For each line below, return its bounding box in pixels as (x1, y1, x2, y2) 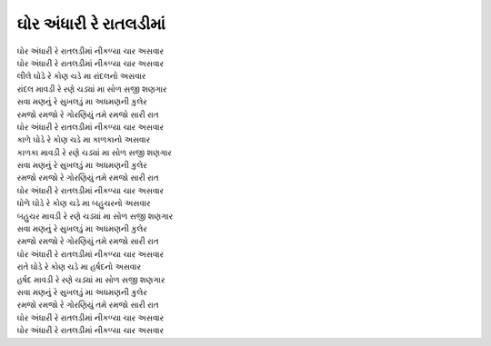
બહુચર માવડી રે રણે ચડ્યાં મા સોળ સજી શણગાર (16, 210, 174, 222)
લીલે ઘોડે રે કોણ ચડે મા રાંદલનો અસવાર (16, 71, 146, 82)
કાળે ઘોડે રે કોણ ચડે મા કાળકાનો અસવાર (16, 134, 151, 145)
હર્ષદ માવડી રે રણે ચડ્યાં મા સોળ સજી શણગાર (16, 273, 165, 285)
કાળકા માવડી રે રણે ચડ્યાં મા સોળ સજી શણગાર (16, 146, 173, 158)
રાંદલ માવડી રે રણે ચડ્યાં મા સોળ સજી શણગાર (16, 83, 167, 94)
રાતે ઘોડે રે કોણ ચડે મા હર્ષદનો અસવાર (16, 262, 141, 272)
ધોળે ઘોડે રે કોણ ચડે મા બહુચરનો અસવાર (16, 198, 151, 209)
